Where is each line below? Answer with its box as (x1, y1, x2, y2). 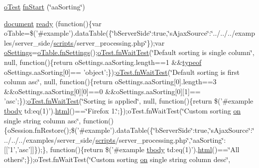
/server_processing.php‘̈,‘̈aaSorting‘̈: (115, 134, 226, 145)
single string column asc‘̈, (4, 115, 81, 125)
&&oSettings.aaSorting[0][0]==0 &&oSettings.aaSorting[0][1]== (4, 86, 201, 96)
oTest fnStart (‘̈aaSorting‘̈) (4, 1, 85, 11)
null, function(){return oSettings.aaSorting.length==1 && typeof (4, 56, 202, 67)
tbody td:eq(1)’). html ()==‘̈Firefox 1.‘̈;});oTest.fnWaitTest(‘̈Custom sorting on (4, 105, 241, 115)
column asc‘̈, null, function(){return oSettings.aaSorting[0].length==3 (4, 76, 217, 87)
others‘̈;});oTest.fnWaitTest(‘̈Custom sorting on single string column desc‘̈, (4, 154, 231, 164)
